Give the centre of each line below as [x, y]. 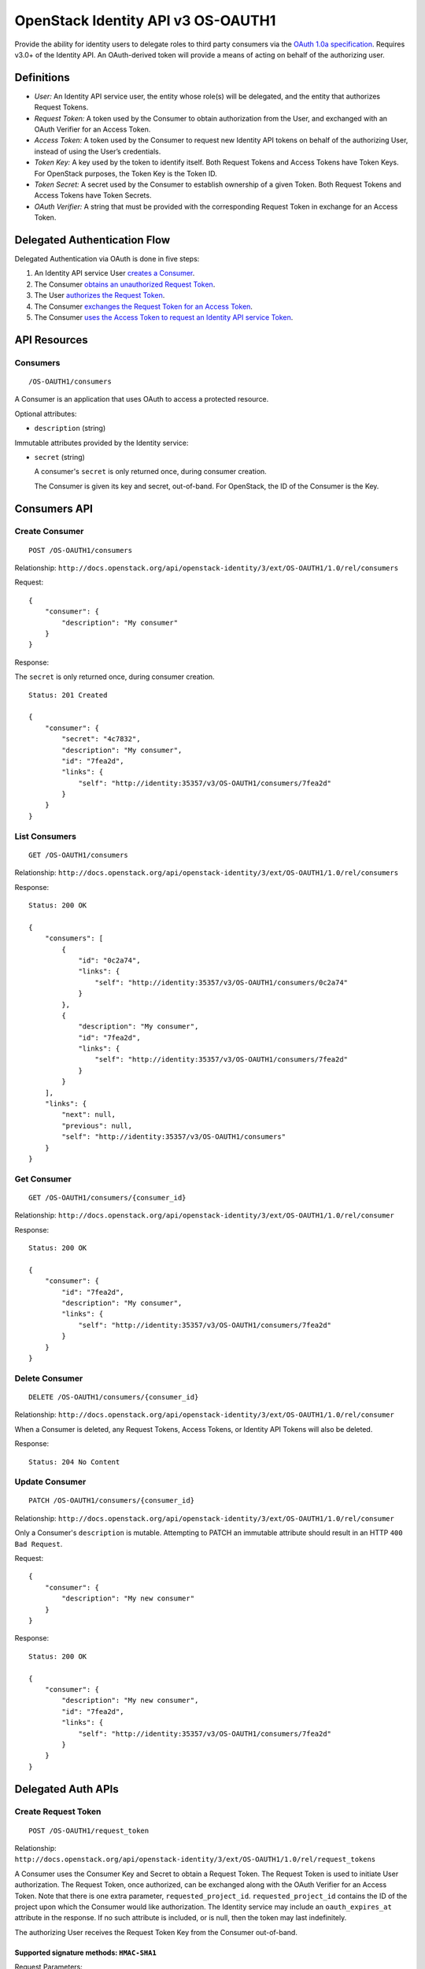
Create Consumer [49, 532]
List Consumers [45, 836]
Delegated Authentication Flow [92, 240]
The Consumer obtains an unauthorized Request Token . [125, 284]
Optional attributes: [46, 413]
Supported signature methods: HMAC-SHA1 [85, 1952]
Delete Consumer [49, 1378]
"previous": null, [97, 1125]
